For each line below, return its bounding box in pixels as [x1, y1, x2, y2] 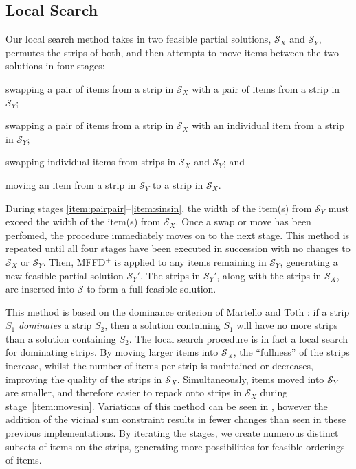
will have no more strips [236, 318, 338, 332]
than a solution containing [5, 331, 116, 345]
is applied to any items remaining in [114, 254, 267, 268]
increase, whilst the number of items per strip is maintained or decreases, [5, 358, 313, 373]
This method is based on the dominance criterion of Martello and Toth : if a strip [5, 304, 350, 319]
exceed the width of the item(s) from [5, 214, 161, 229]
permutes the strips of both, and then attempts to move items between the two [5, 45, 339, 59]
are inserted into [5, 282, 75, 296]
